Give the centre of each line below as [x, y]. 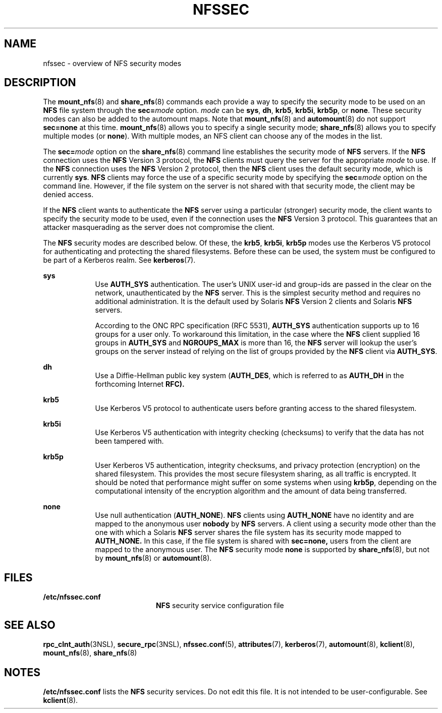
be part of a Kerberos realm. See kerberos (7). [119, 260]
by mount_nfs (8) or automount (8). [153, 558]
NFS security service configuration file [220, 606]
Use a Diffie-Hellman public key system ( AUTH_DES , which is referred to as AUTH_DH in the [250, 376]
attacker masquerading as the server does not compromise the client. [159, 227]
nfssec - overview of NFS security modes [112, 63]
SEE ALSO [30, 625]
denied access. [68, 195]
